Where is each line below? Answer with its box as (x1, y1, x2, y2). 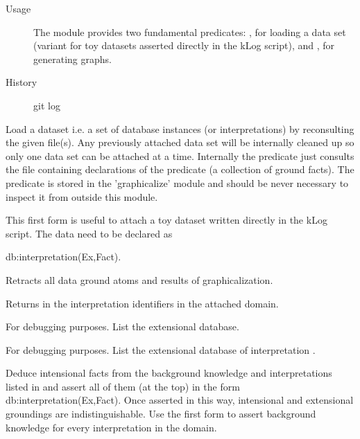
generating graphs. (33, 51, 112, 66)
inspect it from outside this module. (6, 189, 158, 204)
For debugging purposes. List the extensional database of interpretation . (6, 342, 316, 357)
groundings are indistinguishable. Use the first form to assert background (6, 406, 316, 421)
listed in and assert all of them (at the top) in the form (6, 379, 240, 393)
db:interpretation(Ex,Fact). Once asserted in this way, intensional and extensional (6, 393, 354, 407)
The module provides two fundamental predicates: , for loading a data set (33, 24, 346, 39)
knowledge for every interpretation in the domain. (6, 420, 217, 434)
